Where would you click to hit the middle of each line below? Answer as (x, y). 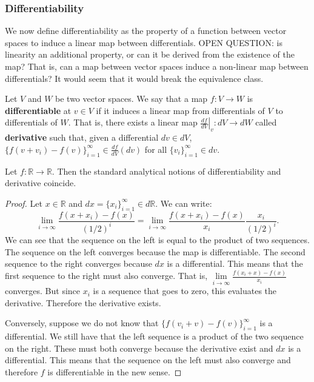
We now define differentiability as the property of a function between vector (146, 31)
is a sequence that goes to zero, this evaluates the (185, 291)
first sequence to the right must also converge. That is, (106, 276)
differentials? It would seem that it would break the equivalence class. (134, 78)
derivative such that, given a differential (82, 137)
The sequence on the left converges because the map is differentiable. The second (155, 251)
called (266, 122)
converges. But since (43, 291)
